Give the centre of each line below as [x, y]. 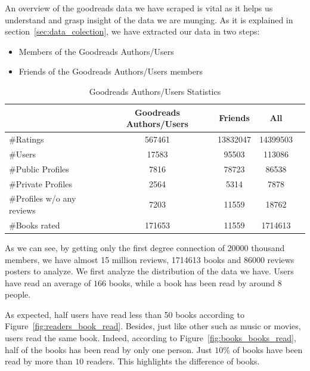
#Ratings [27, 139]
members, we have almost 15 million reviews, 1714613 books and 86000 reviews [150, 259]
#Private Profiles [41, 183]
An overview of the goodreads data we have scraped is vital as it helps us [139, 8]
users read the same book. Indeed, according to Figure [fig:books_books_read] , [151, 338]
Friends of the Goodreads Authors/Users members [111, 71]
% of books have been [263, 349]
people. [18, 294]
